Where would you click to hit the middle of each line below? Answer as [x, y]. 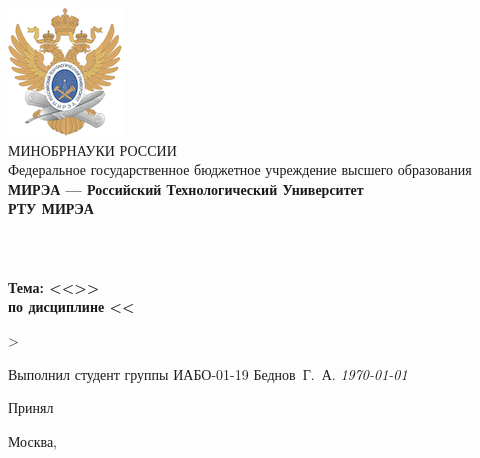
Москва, [32, 440]
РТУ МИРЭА [51, 208]
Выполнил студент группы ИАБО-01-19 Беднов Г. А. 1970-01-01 [208, 373]
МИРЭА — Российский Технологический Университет [186, 188]
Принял [31, 407]
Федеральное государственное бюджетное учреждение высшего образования [240, 169]
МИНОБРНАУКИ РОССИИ [92, 149]
